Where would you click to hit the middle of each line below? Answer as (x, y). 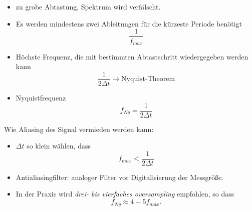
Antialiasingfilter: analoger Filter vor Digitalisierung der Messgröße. (120, 177)
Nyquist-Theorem (148, 79)
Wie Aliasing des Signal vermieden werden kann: (79, 129)
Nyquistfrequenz (41, 97)
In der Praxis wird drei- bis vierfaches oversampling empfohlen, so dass (125, 194)
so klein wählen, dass (59, 146)
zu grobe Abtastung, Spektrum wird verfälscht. (88, 6)
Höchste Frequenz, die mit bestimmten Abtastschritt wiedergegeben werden (132, 56)
